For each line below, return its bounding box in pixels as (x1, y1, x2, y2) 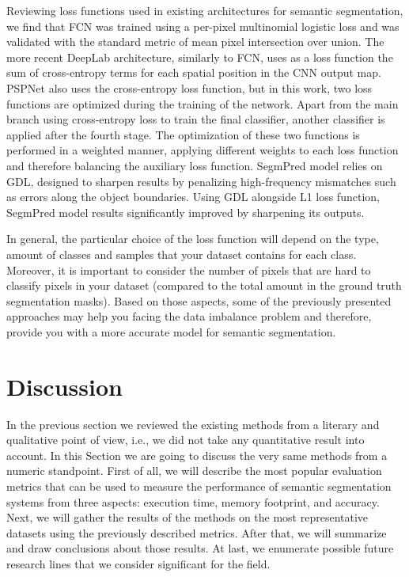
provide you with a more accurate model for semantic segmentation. (6, 323, 336, 340)
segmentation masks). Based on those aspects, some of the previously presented (6, 292, 392, 309)
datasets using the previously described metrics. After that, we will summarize (6, 524, 387, 541)
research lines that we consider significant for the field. (6, 555, 271, 571)
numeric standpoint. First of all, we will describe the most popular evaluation (6, 462, 382, 479)
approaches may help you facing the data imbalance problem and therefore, (6, 308, 372, 325)
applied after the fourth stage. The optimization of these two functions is (6, 126, 360, 142)
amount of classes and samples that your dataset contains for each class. (6, 245, 357, 262)
